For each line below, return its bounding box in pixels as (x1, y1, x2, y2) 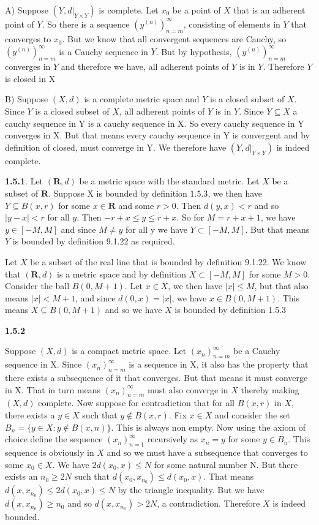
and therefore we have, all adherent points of (61, 60, 229, 73)
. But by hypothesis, (156, 45, 232, 58)
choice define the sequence (5, 432, 103, 445)
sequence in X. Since (5, 358, 82, 371)
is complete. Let (99, 4, 159, 16)
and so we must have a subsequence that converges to (107, 446, 308, 459)
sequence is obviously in (5, 446, 94, 459)
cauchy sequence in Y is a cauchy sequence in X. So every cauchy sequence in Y (5, 116, 304, 129)
